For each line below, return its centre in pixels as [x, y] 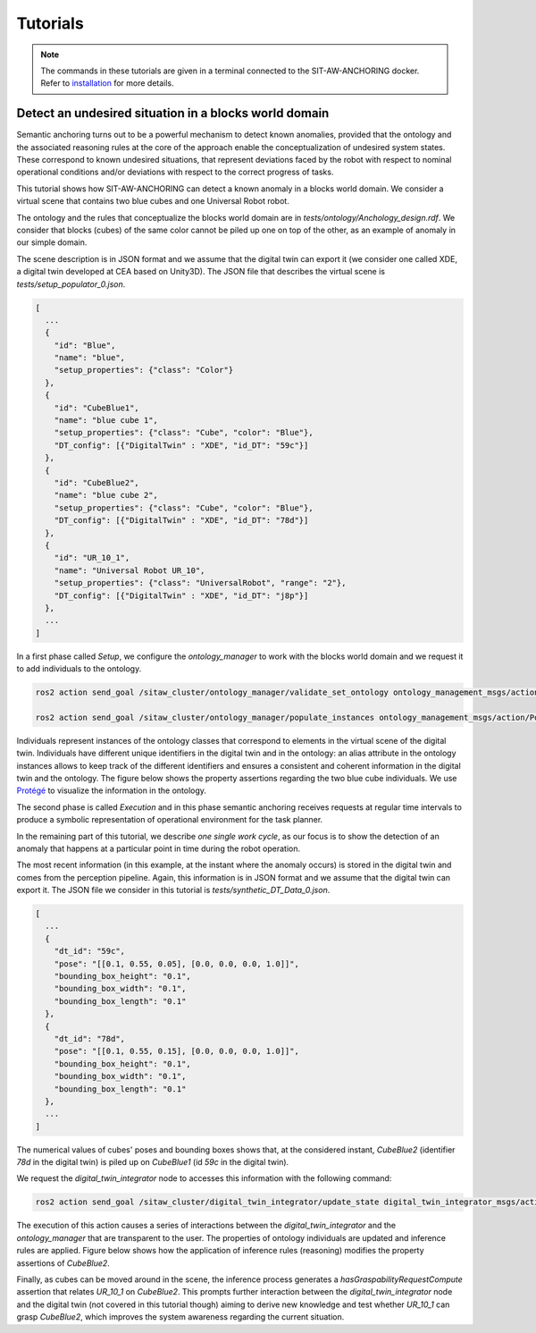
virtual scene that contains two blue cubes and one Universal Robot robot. [153, 201]
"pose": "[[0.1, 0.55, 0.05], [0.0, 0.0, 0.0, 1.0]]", [176, 964]
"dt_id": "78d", [89, 1038]
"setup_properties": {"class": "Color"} [144, 370]
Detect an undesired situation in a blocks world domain [173, 113]
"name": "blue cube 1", [106, 421]
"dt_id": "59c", [89, 951]
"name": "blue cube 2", [106, 495]
